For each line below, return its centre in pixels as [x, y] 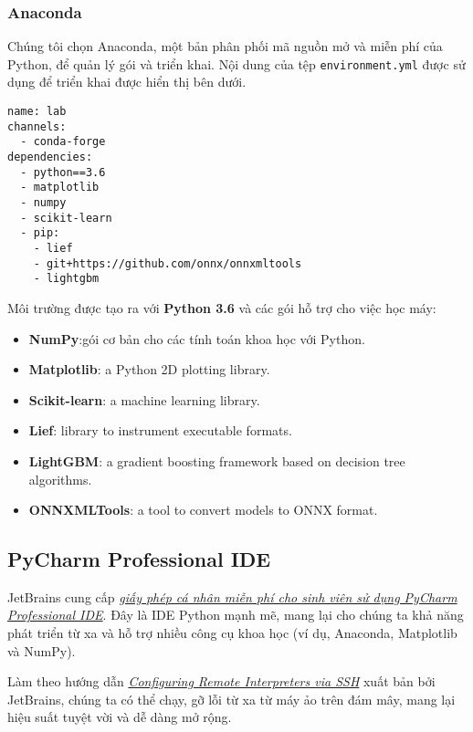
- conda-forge [63, 142]
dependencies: [50, 157]
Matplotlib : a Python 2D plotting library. [149, 369]
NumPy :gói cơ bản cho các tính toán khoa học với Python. [197, 338]
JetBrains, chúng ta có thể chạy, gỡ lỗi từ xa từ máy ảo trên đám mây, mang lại [231, 699]
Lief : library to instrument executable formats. [160, 430]
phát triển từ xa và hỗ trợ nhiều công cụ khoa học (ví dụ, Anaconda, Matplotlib [232, 633]
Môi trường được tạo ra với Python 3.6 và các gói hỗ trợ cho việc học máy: [222, 307]
